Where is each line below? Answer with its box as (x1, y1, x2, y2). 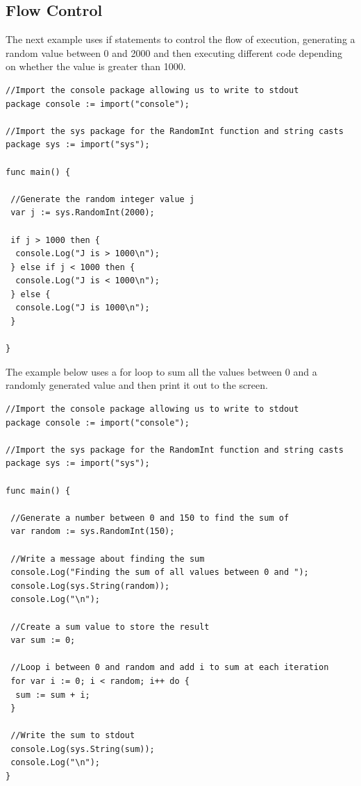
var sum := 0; (10, 635, 76, 646)
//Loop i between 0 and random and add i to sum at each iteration (10, 662, 329, 673)
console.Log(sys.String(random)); (10, 580, 170, 591)
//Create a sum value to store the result (10, 621, 210, 632)
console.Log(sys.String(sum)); (10, 744, 155, 754)
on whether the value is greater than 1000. (6, 59, 186, 74)
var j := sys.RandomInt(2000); (10, 208, 155, 218)
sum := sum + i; (15, 689, 90, 700)
